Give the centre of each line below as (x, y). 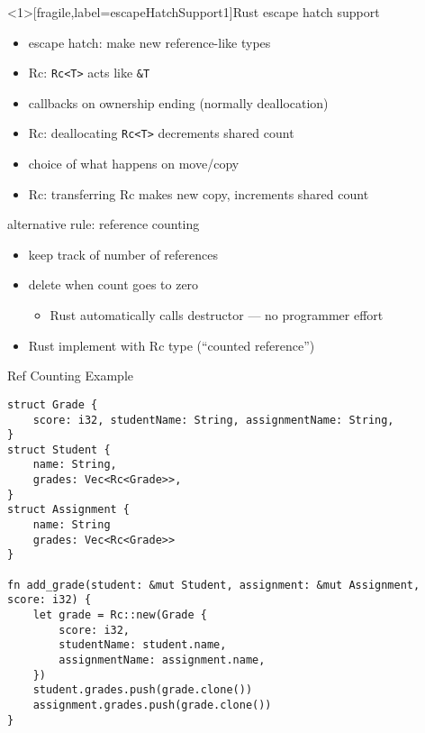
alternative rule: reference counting (104, 224)
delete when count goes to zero (113, 284)
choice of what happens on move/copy (134, 164)
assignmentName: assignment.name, (162, 660)
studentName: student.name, (143, 645)
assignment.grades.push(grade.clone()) (152, 705)
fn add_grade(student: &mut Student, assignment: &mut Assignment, (214, 585)
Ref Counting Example (71, 376)
